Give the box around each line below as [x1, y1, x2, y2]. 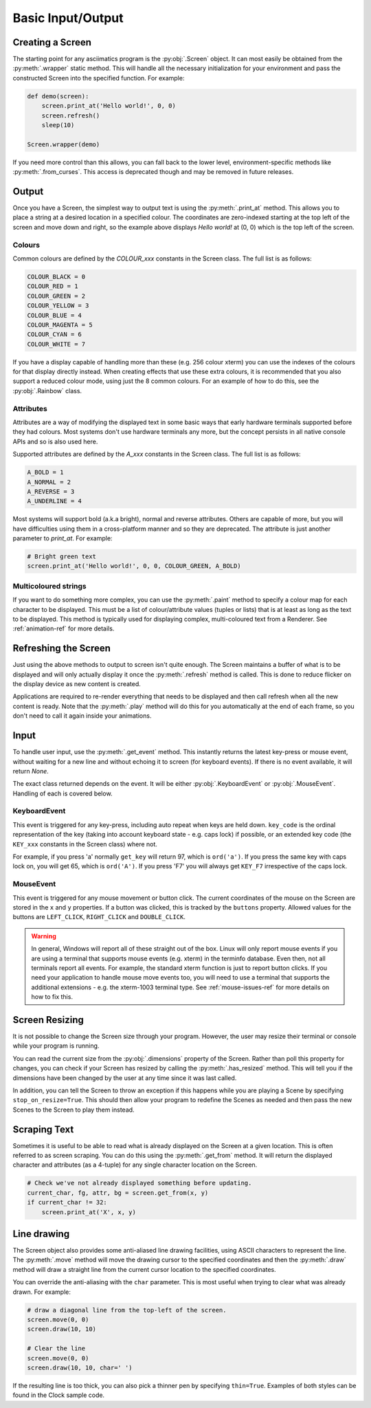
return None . [12, 767, 49, 775]
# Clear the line [27, 1345, 86, 1352]
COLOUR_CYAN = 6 [27, 331, 82, 338]
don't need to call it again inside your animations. [12, 712, 152, 720]
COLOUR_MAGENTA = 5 [27, 320, 93, 329]
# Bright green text [27, 553, 96, 560]
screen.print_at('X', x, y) [41, 1208, 137, 1216]
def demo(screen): [27, 92, 89, 100]
